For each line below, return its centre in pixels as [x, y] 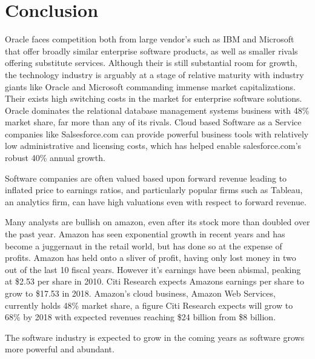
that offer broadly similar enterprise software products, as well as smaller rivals [151, 51]
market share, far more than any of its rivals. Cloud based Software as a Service [153, 122]
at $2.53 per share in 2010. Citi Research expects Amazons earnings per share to [154, 281]
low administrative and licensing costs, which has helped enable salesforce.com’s [153, 146]
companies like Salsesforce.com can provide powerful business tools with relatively [157, 133]
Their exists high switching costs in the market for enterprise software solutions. [154, 98]
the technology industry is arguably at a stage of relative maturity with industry [154, 74]
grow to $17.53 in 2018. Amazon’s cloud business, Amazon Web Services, [140, 293]
